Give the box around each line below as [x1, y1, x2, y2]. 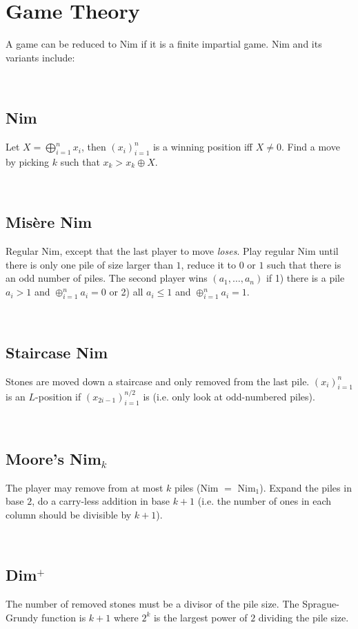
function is [41, 610, 86, 624]
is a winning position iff [152, 139, 253, 154]
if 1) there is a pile [266, 271, 345, 285]
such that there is [267, 257, 341, 271]
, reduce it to [181, 257, 236, 271]
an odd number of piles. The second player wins [6, 271, 208, 285]
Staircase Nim [6, 341, 108, 362]
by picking [6, 154, 50, 168]
